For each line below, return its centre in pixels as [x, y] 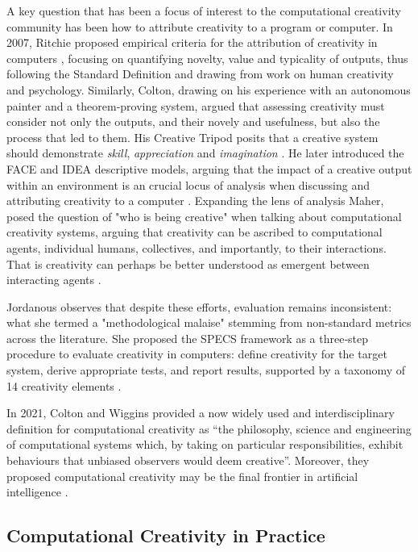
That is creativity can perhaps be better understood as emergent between [188, 263]
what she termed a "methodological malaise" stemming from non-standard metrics [209, 322]
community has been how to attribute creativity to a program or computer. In [200, 26]
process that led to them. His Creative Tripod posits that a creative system [192, 137]
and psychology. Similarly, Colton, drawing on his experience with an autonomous [209, 89]
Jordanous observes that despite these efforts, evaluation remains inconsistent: [199, 306]
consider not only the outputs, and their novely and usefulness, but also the [193, 121]
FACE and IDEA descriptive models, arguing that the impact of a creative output [209, 168]
